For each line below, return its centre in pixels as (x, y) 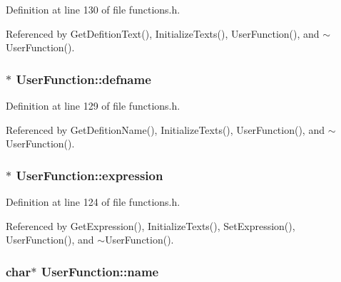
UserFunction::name (100, 271)
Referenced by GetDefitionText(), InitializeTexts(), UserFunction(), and (163, 33)
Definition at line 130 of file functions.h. (93, 9)
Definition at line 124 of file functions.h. (93, 202)
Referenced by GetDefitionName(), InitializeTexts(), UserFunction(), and (165, 129)
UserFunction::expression (90, 175)
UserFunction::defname (83, 79)
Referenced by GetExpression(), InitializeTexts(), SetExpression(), (151, 225)
